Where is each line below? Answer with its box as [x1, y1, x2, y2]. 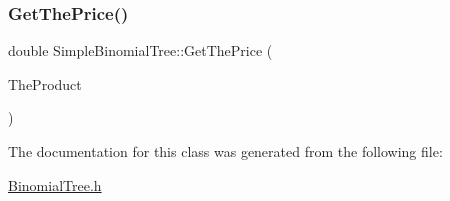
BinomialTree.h [8, 174, 102, 195]
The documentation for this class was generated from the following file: [8, 141, 443, 161]
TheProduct [8, 73, 82, 94]
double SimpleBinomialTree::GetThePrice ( [8, 40, 273, 61]
